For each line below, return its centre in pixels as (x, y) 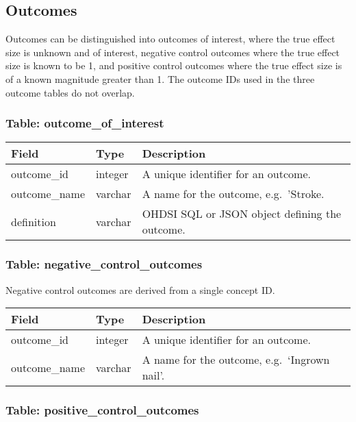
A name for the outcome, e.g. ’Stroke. (233, 194)
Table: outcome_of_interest (85, 123)
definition (34, 221)
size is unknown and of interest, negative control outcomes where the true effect (173, 52)
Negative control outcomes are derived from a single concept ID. (140, 289)
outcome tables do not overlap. (70, 92)
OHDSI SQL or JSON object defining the (242, 214)
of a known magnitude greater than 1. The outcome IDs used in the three (160, 78)
